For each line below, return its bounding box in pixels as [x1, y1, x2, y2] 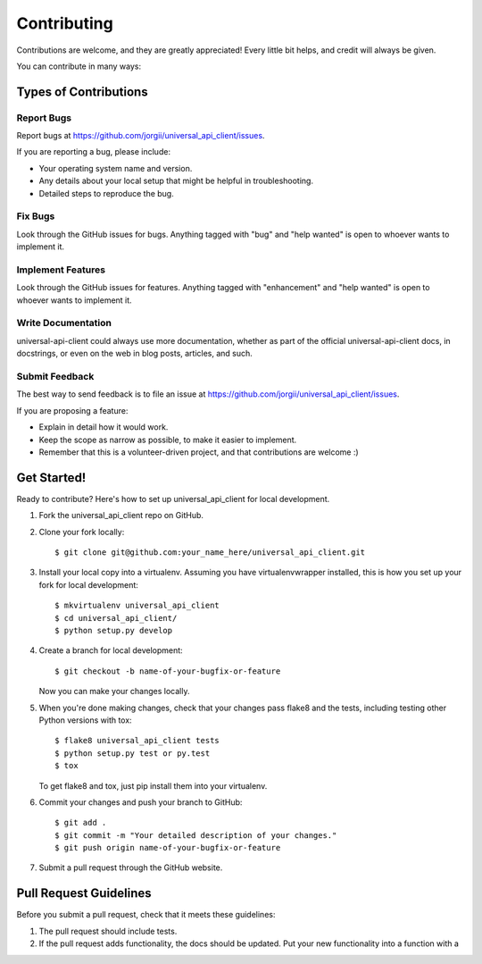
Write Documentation [16, 317, 112, 330]
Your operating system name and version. [38, 163, 193, 173]
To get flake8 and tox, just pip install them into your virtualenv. [38, 780, 268, 791]
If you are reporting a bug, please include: [16, 147, 171, 157]
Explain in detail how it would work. [38, 422, 169, 432]
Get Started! [16, 470, 87, 485]
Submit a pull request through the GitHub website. [38, 862, 223, 873]
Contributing [16, 13, 113, 33]
